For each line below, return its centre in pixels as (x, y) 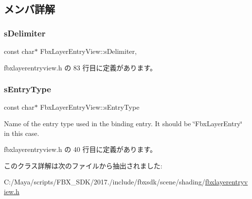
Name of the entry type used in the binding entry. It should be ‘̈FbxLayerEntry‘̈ (123, 123)
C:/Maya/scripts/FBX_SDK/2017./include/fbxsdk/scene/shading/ (105, 182)
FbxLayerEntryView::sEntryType (90, 107)
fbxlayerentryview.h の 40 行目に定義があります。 (81, 149)
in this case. (22, 133)
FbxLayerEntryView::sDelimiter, (88, 51)
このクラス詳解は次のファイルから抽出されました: (83, 165)
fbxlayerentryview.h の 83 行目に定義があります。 (81, 67)
